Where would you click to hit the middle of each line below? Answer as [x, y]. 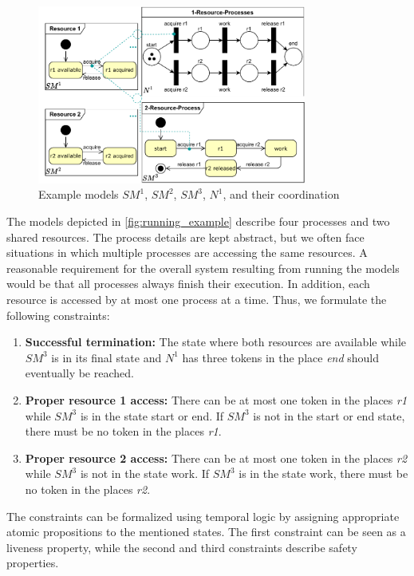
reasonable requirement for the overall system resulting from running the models [203, 268]
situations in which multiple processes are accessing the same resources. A [187, 252]
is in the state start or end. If [152, 415]
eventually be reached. [79, 373]
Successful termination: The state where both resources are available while [216, 342]
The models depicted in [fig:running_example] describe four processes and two [198, 221]
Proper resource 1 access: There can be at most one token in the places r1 [216, 399]
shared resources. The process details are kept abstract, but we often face [185, 237]
